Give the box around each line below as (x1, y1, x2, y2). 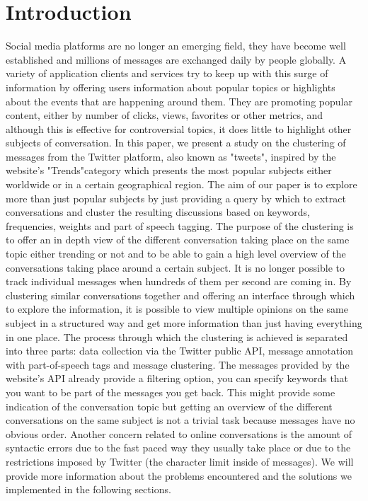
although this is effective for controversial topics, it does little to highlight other (6, 121, 352, 136)
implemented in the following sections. (6, 482, 171, 497)
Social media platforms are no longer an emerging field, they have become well (6, 38, 346, 53)
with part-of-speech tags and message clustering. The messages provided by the (6, 357, 350, 372)
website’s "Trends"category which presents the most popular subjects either (6, 163, 332, 178)
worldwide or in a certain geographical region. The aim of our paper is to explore (6, 177, 357, 192)
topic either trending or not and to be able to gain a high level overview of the (6, 246, 346, 261)
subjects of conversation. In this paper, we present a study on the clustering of (6, 135, 346, 150)
